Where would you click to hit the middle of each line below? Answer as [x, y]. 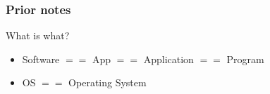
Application [168, 59]
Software [41, 59]
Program [245, 59]
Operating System [108, 82]
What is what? [38, 35]
